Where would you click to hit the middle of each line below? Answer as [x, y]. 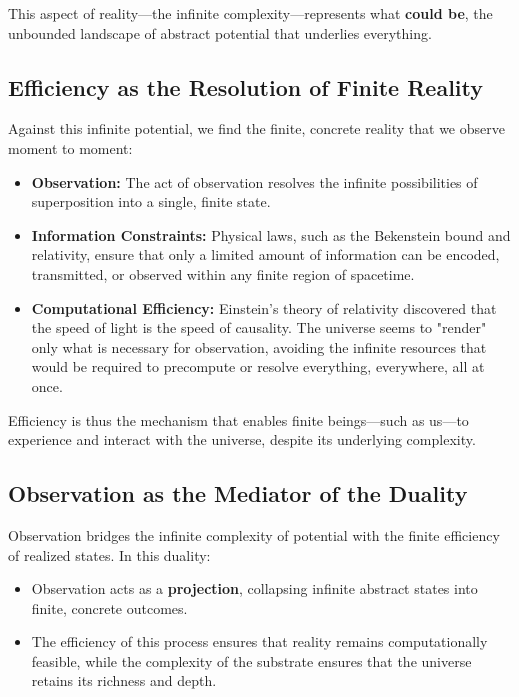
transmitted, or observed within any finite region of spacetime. [223, 273]
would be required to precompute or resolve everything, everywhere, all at [258, 366]
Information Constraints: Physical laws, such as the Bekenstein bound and [271, 234]
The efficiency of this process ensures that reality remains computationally [259, 641]
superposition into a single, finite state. [151, 201]
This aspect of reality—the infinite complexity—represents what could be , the [250, 13]
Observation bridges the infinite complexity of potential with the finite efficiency [254, 534]
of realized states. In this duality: [109, 554]
